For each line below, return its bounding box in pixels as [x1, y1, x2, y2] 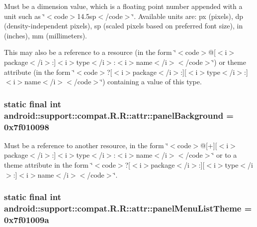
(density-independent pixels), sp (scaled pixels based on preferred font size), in [4, 20, 243, 31]
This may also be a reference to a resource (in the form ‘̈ [4, 47, 176, 57]
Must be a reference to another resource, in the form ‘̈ [4, 140, 169, 150]
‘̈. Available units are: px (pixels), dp [132, 10, 244, 21]
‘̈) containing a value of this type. [100, 76, 202, 87]
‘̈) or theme [212, 56, 246, 67]
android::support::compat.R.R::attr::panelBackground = [4, 109, 234, 121]
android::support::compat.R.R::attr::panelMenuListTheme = [4, 202, 252, 215]
